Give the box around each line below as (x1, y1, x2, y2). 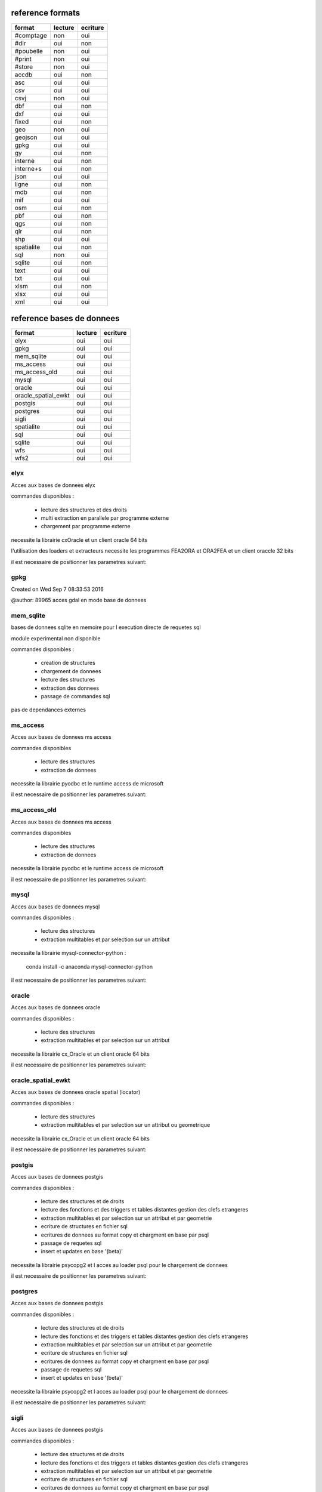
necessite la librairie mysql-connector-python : (11, 950, 126, 957)
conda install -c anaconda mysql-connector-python (26, 963, 153, 970)
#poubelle (14, 47, 43, 55)
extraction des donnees (41, 684, 100, 692)
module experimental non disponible (11, 634, 101, 642)
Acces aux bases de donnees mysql (11, 903, 100, 910)
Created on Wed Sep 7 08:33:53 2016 (11, 585, 104, 593)
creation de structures (41, 659, 95, 667)
